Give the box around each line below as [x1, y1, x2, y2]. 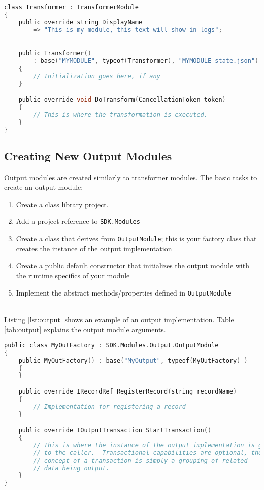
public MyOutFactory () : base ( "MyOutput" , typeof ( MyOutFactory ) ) [18, 356, 248, 364]
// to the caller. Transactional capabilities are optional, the [33, 449, 262, 456]
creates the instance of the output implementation [16, 243, 172, 253]
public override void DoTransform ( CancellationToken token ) [18, 96, 226, 104]
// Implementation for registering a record [33, 403, 186, 410]
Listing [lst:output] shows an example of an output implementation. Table [4, 314, 234, 324]
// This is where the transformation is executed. [33, 111, 208, 118]
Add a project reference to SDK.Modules [16, 216, 140, 226]
